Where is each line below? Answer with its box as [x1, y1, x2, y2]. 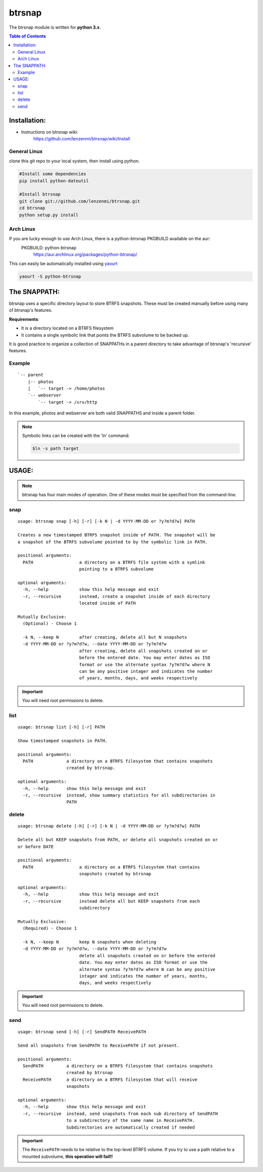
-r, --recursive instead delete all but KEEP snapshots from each [22, 898, 200, 904]
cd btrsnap [19, 205, 45, 211]
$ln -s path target [32, 446, 79, 452]
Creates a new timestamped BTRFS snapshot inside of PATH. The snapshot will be [18, 532, 216, 538]
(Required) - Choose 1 [22, 926, 77, 931]
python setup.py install [19, 212, 79, 218]
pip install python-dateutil [19, 178, 89, 184]
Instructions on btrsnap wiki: [21, 129, 78, 135]
